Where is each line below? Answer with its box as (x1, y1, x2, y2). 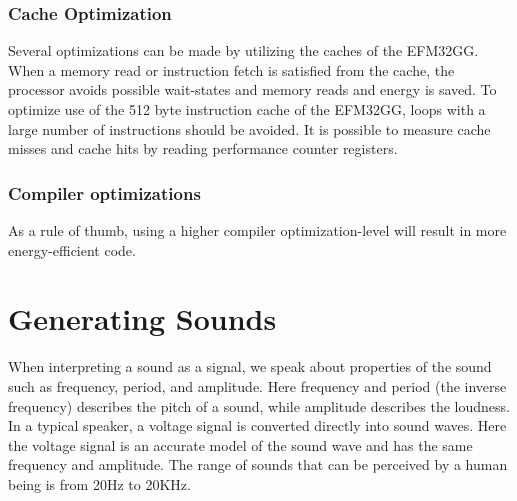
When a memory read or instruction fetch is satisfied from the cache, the (8, 59, 455, 80)
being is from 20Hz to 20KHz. (8, 473, 191, 494)
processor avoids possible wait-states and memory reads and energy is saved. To (8, 79, 497, 100)
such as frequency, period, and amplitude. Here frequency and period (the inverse (8, 375, 507, 396)
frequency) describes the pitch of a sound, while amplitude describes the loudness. (8, 395, 510, 416)
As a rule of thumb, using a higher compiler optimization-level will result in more (8, 220, 507, 240)
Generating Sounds (8, 298, 277, 339)
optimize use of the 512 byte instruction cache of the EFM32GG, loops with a (8, 99, 486, 119)
